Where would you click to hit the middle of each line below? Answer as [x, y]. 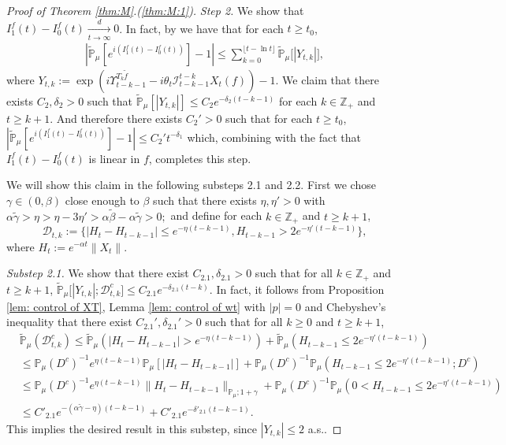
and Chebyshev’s [345, 306]
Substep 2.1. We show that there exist [98, 273]
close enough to [102, 200]
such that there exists [205, 200]
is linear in [114, 158]
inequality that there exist [69, 322]
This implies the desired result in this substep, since [132, 428]
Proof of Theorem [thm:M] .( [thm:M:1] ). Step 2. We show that [155, 10]
